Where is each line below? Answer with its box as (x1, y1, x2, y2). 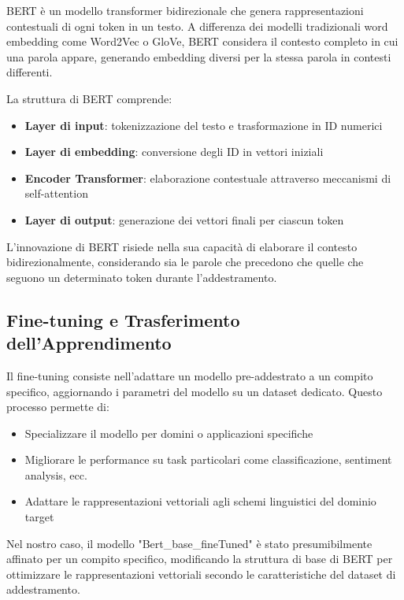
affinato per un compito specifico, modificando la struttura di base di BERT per (6, 550, 393, 567)
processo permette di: (6, 398, 109, 415)
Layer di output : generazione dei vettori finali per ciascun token (24, 211, 344, 228)
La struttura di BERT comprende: (6, 90, 172, 106)
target (24, 509, 54, 525)
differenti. (6, 64, 53, 80)
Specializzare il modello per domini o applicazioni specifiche (24, 424, 313, 441)
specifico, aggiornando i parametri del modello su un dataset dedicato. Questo (6, 383, 383, 399)
